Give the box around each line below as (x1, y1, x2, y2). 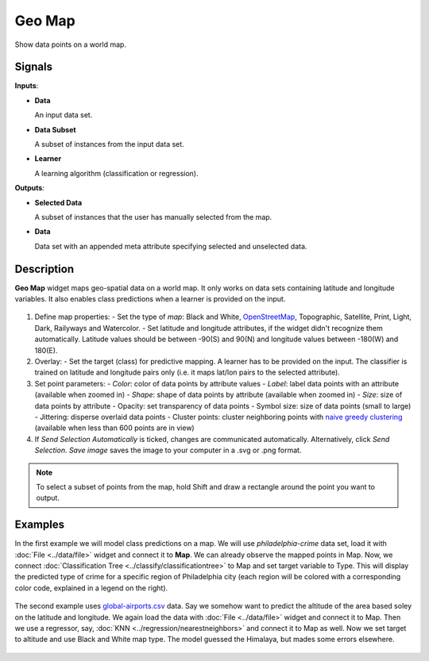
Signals (14, 60, 53, 74)
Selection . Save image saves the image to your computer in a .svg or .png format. (34, 445, 302, 455)
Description (14, 262, 75, 275)
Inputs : (14, 81, 39, 90)
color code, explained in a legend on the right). (14, 583, 168, 593)
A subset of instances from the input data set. (34, 140, 184, 149)
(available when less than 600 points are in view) (34, 423, 195, 432)
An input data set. (34, 110, 93, 120)
